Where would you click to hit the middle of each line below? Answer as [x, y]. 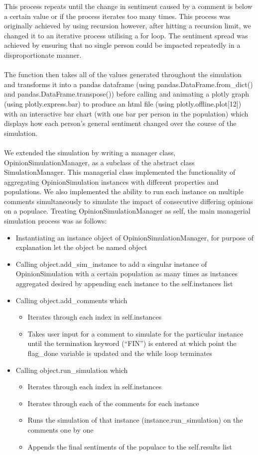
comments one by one [61, 429]
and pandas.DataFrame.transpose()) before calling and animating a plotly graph [127, 94]
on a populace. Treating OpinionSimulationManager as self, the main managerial [127, 211]
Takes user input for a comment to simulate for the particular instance [135, 333]
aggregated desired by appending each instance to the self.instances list [124, 284]
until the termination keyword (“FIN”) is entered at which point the [132, 343]
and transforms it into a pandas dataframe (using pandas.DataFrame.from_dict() [129, 84]
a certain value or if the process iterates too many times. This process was [117, 16]
